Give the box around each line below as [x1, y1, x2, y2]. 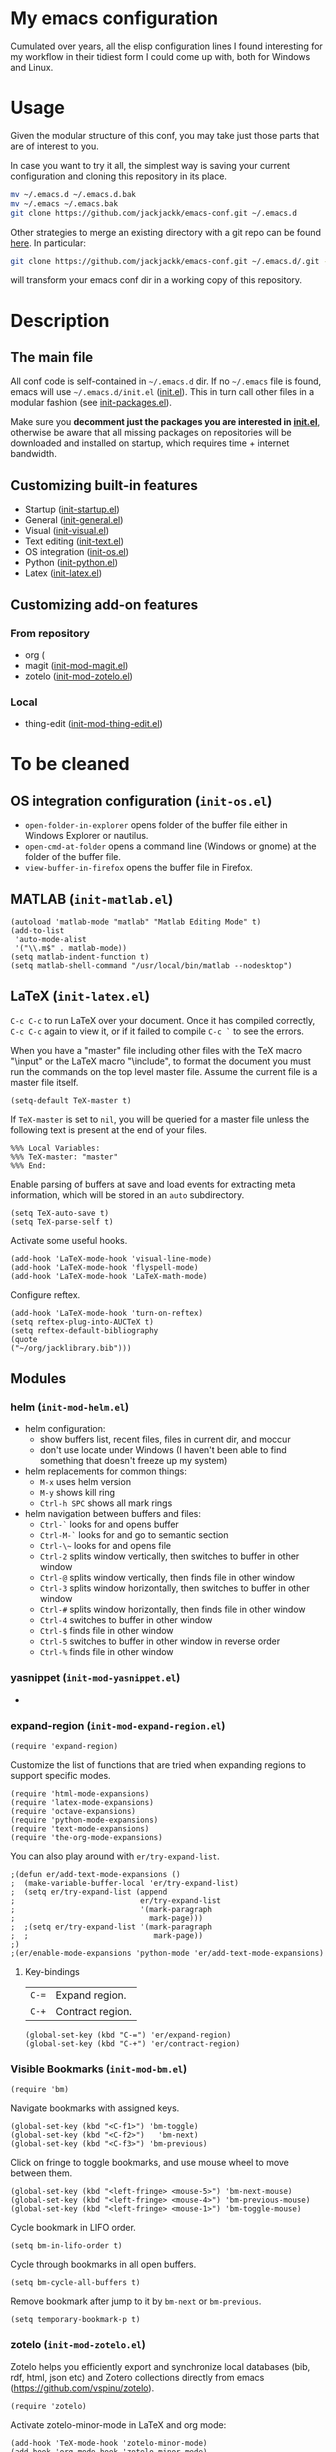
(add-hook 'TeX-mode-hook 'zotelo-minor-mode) [10, 2438, 208, 2448]
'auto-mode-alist [14, 934, 87, 944]
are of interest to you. [10, 140, 99, 152]
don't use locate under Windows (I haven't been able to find [39, 1444, 287, 1456]
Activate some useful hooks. [10, 1234, 128, 1246]
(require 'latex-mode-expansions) [10, 1798, 155, 1808]
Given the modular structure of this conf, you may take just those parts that [10, 129, 320, 141]
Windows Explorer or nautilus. [24, 830, 149, 842]
